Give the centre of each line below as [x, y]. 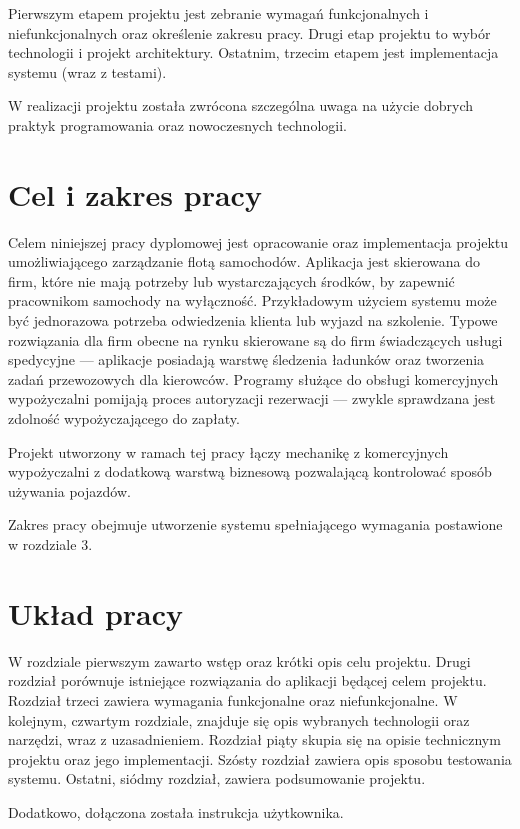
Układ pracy [96, 612]
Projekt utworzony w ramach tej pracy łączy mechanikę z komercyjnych [228, 451]
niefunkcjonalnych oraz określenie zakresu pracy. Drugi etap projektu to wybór [249, 32]
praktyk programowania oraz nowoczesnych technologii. [177, 124]
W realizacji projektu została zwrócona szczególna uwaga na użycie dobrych [241, 105]
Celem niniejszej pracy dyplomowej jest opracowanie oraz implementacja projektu [258, 241]
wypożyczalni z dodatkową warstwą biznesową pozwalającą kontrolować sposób [250, 471]
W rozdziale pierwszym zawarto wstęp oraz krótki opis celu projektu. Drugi [239, 660]
